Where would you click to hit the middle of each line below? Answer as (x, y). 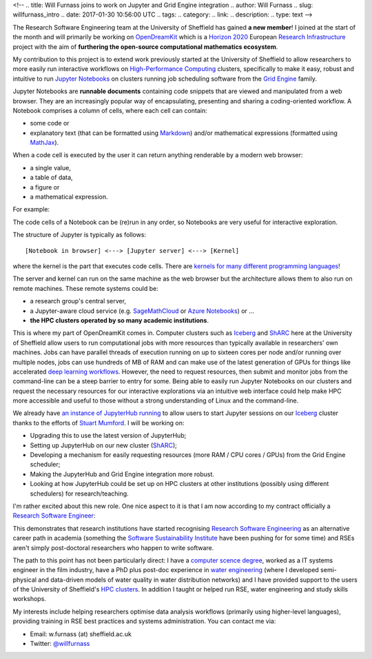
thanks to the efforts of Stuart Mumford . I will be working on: (99, 423)
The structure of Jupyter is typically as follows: (80, 235)
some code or (50, 123)
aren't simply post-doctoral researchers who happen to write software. (113, 547)
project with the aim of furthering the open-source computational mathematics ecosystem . (145, 47)
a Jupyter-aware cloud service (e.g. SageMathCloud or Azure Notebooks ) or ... (142, 311)
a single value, (51, 168)
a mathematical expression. (69, 197)
